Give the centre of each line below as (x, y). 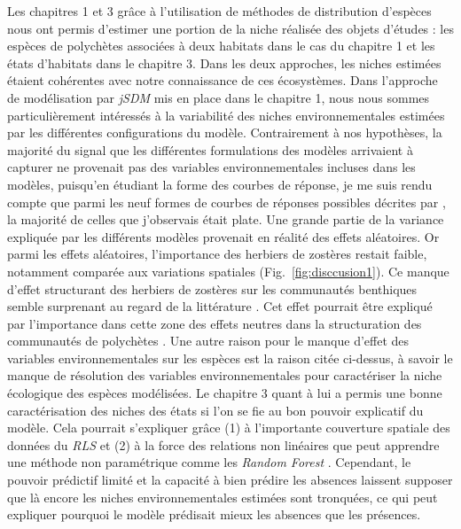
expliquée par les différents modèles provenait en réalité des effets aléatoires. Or (223, 236)
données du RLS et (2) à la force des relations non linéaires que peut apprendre (223, 444)
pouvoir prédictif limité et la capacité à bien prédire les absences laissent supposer (230, 480)
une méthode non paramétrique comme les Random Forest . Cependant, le (209, 462)
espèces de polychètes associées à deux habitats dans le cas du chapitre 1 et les (221, 46)
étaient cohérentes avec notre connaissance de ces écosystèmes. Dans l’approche (223, 80)
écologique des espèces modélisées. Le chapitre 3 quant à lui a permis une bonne (225, 393)
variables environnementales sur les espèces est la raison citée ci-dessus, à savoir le (230, 358)
